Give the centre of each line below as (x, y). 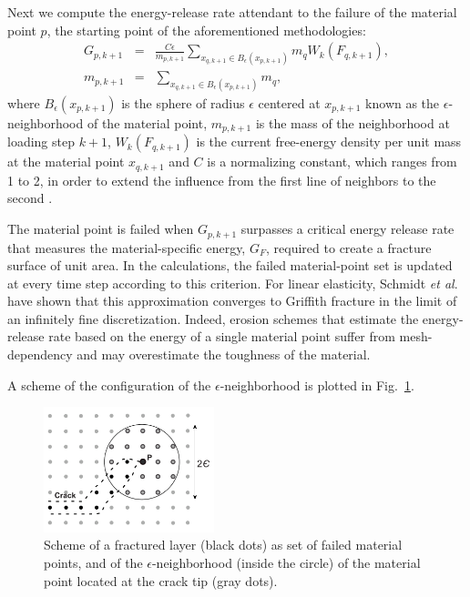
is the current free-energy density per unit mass (329, 142)
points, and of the (93, 562)
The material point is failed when (101, 229)
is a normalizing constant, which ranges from (332, 162)
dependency (40, 354)
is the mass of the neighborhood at (352, 122)
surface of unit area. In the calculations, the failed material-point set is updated (230, 265)
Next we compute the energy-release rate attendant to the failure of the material (232, 12)
